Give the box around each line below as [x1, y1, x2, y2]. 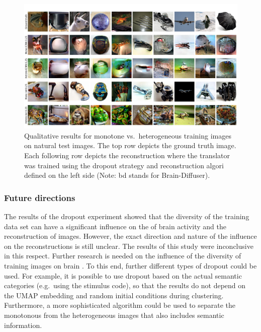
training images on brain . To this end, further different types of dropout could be [4, 260, 257, 271]
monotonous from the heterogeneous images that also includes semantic [4, 309, 224, 320]
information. [4, 319, 42, 330]
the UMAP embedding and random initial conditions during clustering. [4, 290, 224, 300]
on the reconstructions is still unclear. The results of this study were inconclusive [4, 240, 253, 251]
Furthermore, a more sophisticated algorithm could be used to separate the [4, 300, 236, 310]
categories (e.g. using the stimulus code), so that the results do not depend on [4, 280, 246, 291]
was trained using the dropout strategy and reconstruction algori [24, 160, 224, 170]
